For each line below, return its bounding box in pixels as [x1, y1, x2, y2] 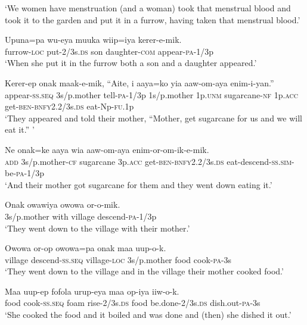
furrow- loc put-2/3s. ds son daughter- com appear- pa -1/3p [5, 45, 214, 57]
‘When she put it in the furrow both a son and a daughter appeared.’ [5, 57, 257, 69]
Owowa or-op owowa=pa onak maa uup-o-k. [5, 242, 166, 254]
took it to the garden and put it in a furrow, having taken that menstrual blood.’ [5, 13, 300, 26]
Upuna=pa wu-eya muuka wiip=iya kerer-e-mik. [5, 33, 182, 46]
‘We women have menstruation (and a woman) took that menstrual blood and [5, 2, 291, 14]
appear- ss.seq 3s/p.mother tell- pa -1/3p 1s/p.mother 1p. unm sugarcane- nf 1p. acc [5, 88, 298, 101]
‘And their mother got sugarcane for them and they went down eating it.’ [5, 178, 272, 190]
